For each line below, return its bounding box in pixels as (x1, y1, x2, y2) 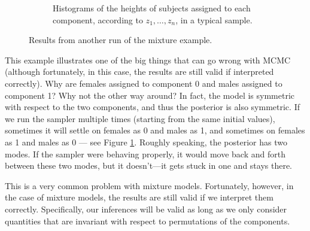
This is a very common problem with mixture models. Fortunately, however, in (5, 179, 294, 192)
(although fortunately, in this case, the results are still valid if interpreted (5, 65, 274, 78)
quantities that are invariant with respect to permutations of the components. (5, 214, 290, 227)
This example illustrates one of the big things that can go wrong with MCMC (5, 53, 291, 66)
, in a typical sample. (175, 13, 253, 26)
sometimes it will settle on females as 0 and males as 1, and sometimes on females (5, 124, 305, 136)
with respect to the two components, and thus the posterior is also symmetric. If (5, 101, 300, 113)
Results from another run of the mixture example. (29, 34, 212, 46)
